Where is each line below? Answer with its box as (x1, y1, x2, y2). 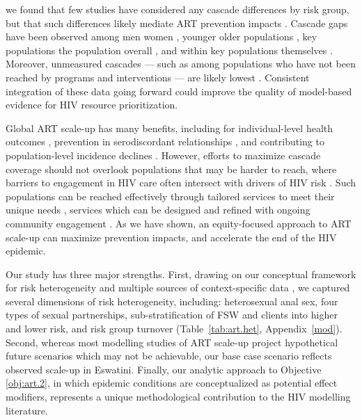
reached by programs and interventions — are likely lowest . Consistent (6, 70, 310, 84)
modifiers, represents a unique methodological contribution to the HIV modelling (6, 389, 351, 404)
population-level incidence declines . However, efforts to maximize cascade (6, 147, 321, 162)
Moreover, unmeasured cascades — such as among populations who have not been (6, 56, 356, 71)
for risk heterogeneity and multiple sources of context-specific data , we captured (6, 280, 350, 295)
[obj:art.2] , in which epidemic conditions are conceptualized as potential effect (6, 375, 338, 390)
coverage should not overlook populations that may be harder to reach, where (6, 161, 337, 176)
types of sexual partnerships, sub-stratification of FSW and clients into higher (6, 307, 338, 322)
